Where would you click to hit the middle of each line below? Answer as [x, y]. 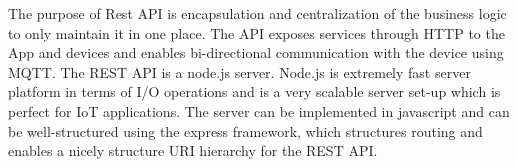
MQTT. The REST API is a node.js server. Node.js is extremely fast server [239, 71]
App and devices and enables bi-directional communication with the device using [256, 52]
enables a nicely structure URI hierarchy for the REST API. [193, 150]
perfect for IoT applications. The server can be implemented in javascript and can [259, 110]
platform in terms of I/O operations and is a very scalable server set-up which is [254, 91]
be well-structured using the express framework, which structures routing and [245, 130]
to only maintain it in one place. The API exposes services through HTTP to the [256, 32]
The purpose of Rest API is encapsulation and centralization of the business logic [257, 13]
